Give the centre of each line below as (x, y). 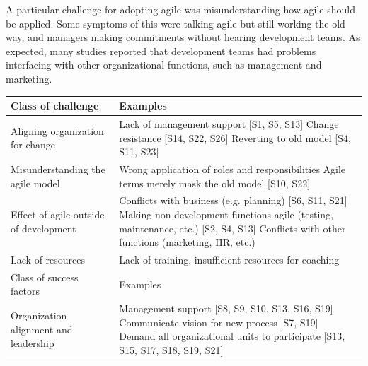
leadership (33, 343)
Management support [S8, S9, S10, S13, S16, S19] (226, 308)
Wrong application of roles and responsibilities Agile (232, 169)
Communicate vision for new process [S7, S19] (219, 322)
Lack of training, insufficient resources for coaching (229, 259)
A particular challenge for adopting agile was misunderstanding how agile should (181, 9)
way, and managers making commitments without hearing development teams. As (183, 37)
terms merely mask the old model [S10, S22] (215, 183)
